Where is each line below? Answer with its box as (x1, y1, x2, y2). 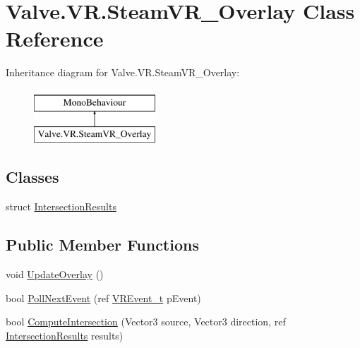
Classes (6, 166, 59, 188)
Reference (6, 24, 104, 53)
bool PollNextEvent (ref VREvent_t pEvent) (6, 290, 201, 305)
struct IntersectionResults (6, 199, 116, 214)
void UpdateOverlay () (6, 267, 104, 282)
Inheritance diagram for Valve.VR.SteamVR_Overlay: (6, 65, 240, 80)
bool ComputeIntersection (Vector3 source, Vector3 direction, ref (6, 314, 286, 329)
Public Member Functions (6, 234, 199, 256)
